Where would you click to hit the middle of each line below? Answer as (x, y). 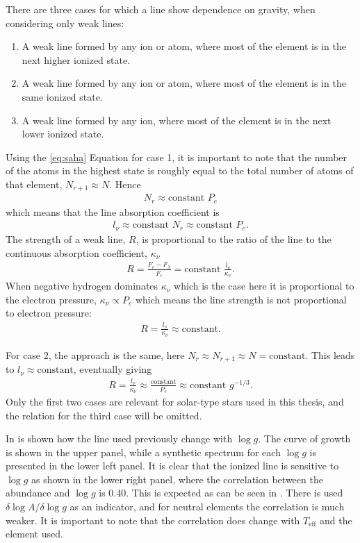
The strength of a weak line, (66, 239)
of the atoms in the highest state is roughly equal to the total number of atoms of (180, 170)
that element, (34, 184)
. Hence (125, 184)
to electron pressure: (49, 313)
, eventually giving (113, 369)
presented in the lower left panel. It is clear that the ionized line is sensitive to (172, 466)
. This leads (330, 354)
